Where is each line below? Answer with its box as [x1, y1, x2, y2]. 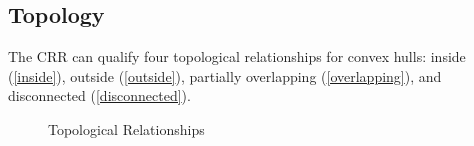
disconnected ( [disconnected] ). [8, 85, 191, 106]
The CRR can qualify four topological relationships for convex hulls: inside [8, 46, 466, 67]
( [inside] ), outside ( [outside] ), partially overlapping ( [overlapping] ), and [8, 65, 442, 86]
